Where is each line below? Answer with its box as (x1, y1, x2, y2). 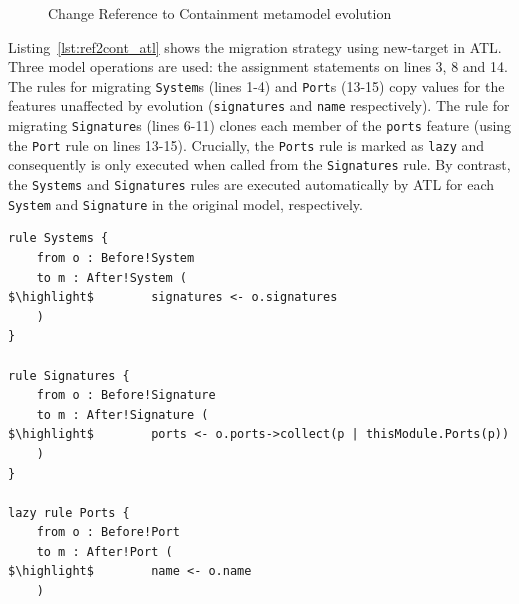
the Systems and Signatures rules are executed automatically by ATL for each (8, 174, 495, 195)
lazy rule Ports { (8, 505, 130, 520)
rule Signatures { (8, 368, 130, 383)
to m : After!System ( (36, 270, 187, 285)
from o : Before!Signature (36, 388, 216, 403)
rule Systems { (8, 231, 109, 246)
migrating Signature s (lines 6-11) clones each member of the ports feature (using (8, 115, 512, 136)
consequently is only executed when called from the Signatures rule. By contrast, (8, 154, 511, 175)
